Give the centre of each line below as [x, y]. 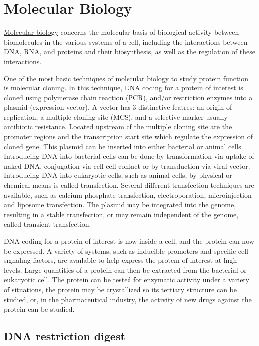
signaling [17, 260]
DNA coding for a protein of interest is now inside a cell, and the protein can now [129, 241]
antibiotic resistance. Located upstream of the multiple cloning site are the [118, 127]
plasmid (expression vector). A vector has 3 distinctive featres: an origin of [118, 107]
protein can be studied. [39, 309]
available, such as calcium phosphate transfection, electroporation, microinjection [128, 195]
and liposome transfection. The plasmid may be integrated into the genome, [120, 205]
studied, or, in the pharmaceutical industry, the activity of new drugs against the [128, 299]
